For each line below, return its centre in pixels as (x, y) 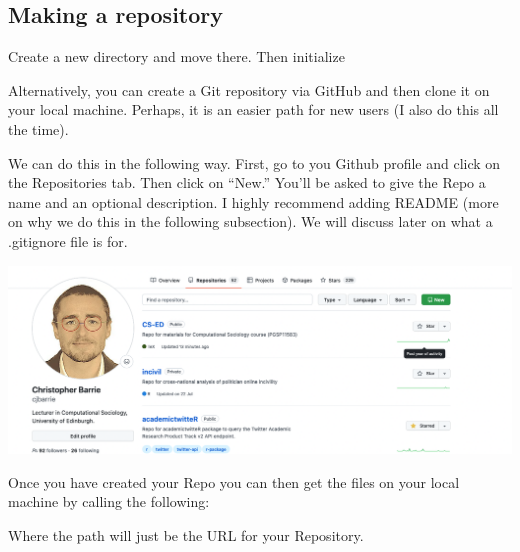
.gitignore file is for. (68, 240)
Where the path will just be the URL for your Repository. (186, 534)
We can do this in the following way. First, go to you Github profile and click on (254, 162)
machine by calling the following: (109, 501)
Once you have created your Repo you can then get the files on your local (234, 481)
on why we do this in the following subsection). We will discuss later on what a (250, 221)
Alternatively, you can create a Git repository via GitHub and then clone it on (249, 89)
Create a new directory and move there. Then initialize (176, 56)
